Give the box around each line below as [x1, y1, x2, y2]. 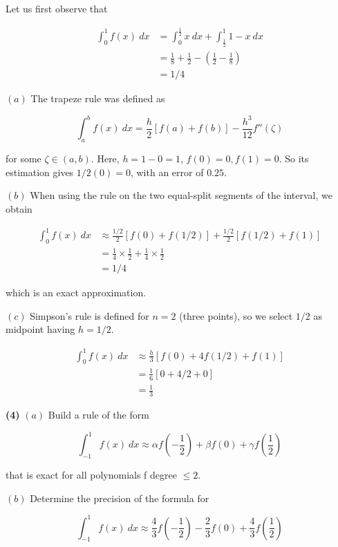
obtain [6, 201, 32, 215]
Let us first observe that [6, 1, 108, 15]
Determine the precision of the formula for [30, 490, 209, 505]
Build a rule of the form [48, 407, 149, 422]
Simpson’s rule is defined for [30, 308, 149, 323]
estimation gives [6, 164, 74, 179]
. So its [279, 151, 309, 166]
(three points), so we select [179, 308, 293, 323]
